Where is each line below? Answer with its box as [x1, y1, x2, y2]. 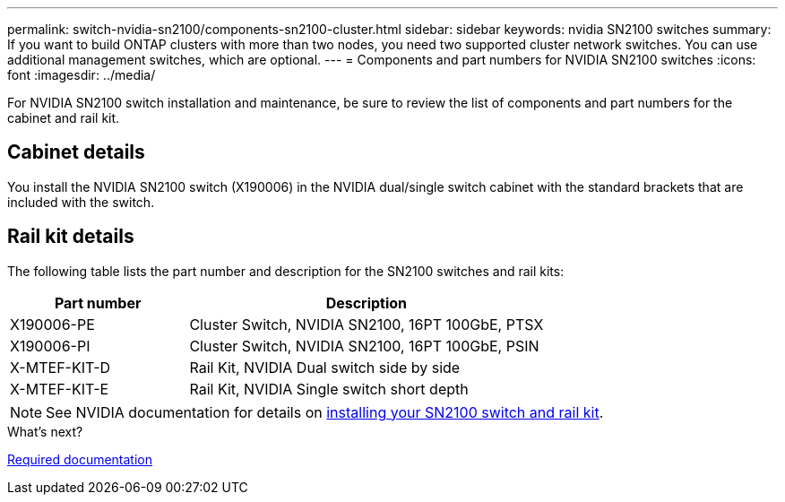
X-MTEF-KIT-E [10, 379, 109, 398]
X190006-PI [10, 336, 91, 355]
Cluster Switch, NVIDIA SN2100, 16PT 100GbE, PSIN [189, 336, 539, 355]
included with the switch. [7, 194, 155, 210]
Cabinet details [7, 141, 145, 164]
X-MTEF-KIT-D [10, 358, 111, 376]
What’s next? [7, 423, 83, 439]
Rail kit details [7, 225, 134, 248]
